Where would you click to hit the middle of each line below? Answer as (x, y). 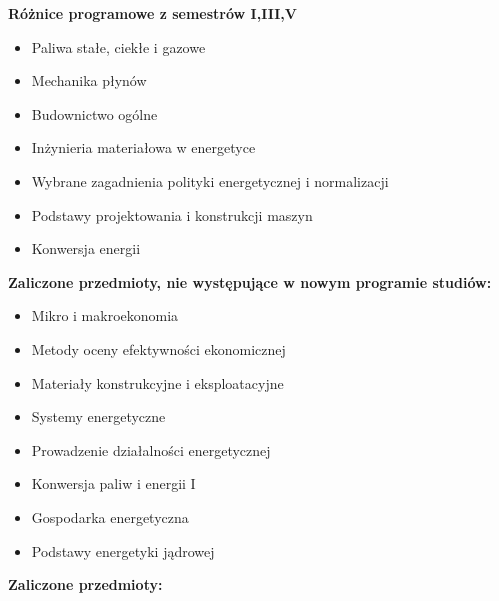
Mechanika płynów (89, 80)
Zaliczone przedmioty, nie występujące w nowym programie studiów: (250, 281)
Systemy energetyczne (98, 416)
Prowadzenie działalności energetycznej (151, 449)
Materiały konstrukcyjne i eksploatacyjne (157, 382)
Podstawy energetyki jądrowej (123, 550)
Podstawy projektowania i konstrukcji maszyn (172, 214)
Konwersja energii (86, 248)
